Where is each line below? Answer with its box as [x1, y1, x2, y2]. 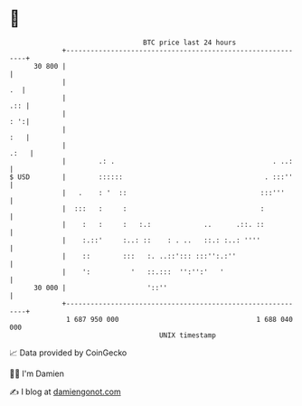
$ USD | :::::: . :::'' [9, 172, 294, 182]
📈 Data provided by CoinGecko [9, 347, 127, 358]
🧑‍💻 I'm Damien [9, 368, 65, 379]
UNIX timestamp [158, 330, 217, 340]
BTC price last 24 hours [143, 38, 237, 47]
